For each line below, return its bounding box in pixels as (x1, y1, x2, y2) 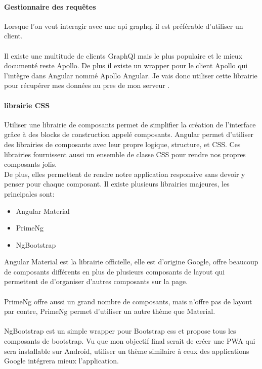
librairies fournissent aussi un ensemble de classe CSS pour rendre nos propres (4, 149, 246, 159)
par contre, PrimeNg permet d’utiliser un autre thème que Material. (4, 306, 215, 316)
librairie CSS (4, 100, 50, 110)
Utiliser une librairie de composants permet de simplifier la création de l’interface (4, 119, 256, 129)
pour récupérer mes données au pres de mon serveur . (4, 80, 170, 90)
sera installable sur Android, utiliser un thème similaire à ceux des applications (4, 345, 249, 356)
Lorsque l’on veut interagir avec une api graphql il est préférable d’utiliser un (4, 20, 243, 31)
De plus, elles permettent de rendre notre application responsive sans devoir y (4, 168, 245, 179)
